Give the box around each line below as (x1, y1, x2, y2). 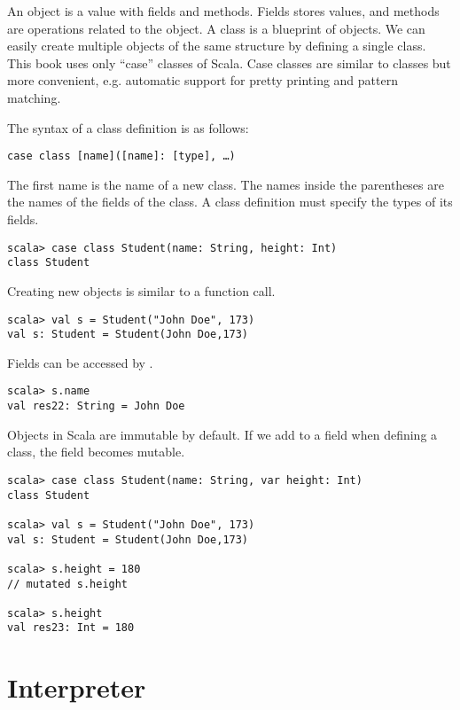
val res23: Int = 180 (7, 621, 135, 635)
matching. (7, 88, 61, 106)
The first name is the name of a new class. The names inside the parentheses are (7, 175, 444, 193)
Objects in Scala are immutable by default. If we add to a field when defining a (7, 425, 438, 443)
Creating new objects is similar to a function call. (7, 281, 276, 300)
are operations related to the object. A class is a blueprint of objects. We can (7, 19, 425, 37)
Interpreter (7, 669, 146, 706)
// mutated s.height (7, 577, 129, 590)
